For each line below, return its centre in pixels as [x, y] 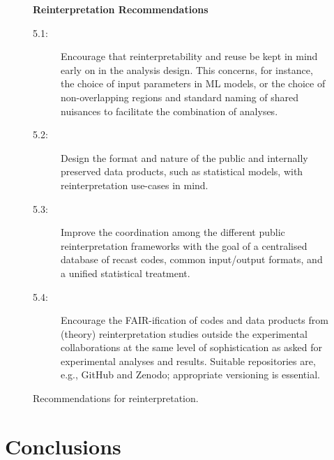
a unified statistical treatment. [126, 273]
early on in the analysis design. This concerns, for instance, [187, 69]
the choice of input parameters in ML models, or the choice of [193, 83]
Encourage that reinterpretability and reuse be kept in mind [189, 56]
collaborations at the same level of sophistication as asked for [192, 347]
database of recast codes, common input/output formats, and [192, 259]
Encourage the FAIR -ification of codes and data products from [195, 320]
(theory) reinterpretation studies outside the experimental [184, 333]
